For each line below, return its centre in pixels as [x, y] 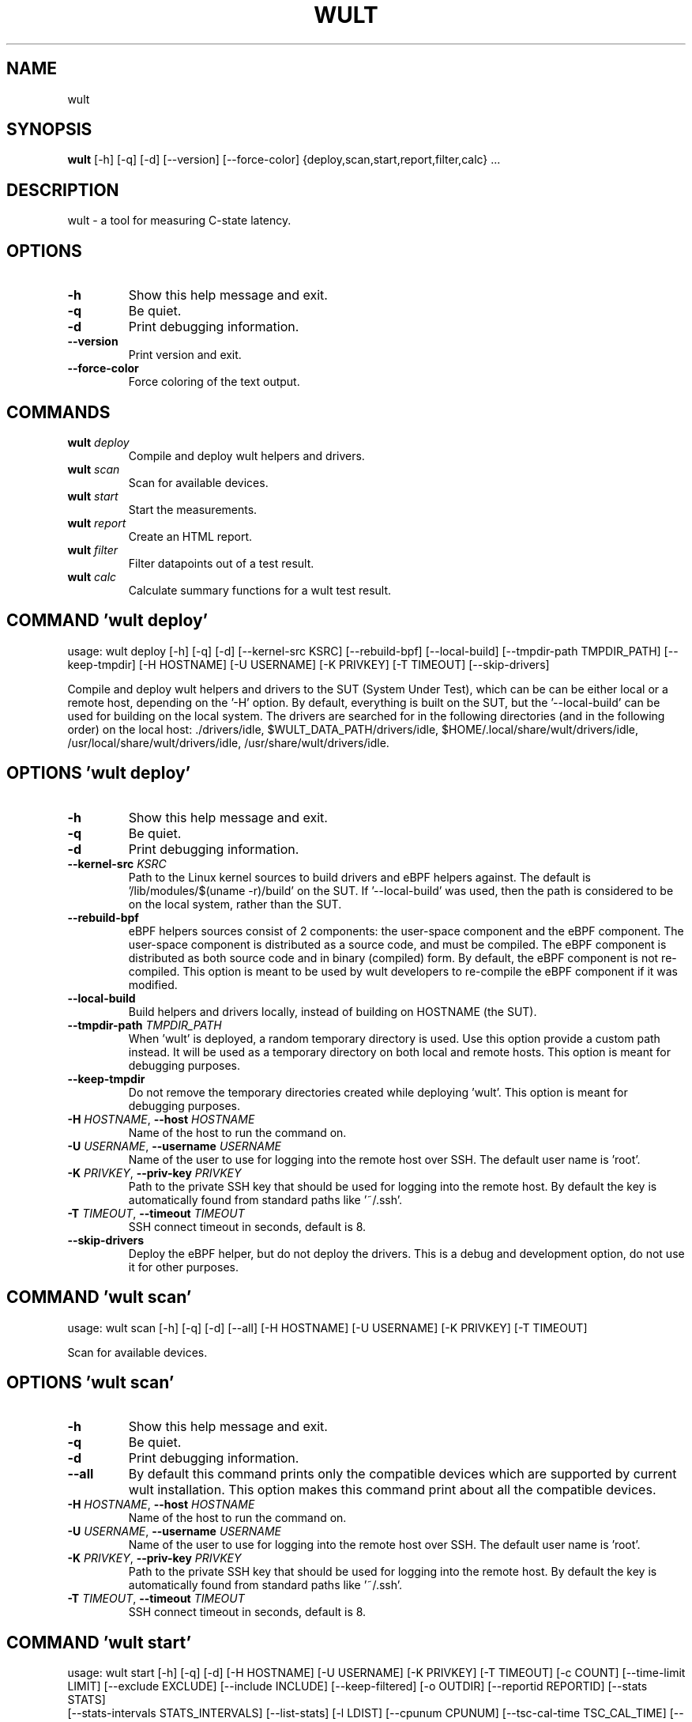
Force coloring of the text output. [214, 382]
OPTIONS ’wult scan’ [90, 1382]
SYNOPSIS [49, 130]
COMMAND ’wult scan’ [99, 1297]
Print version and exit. [185, 355]
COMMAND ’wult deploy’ [107, 621]
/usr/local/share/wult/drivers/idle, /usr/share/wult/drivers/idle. [228, 742]
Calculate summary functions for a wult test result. [260, 590]
